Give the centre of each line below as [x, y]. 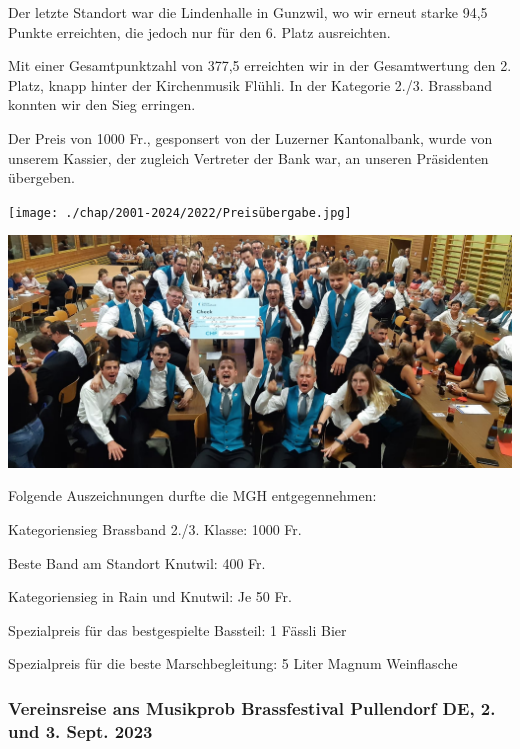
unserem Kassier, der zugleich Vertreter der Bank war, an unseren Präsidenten [248, 157]
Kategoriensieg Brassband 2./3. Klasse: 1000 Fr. [155, 528]
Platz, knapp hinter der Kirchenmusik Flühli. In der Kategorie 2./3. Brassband [250, 84]
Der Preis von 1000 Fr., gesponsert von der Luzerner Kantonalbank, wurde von [250, 137]
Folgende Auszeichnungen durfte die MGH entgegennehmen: [192, 495]
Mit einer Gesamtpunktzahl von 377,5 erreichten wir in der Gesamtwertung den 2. [260, 65]
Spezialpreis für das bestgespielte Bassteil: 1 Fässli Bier [177, 629]
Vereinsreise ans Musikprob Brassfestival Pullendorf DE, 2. [252, 707]
